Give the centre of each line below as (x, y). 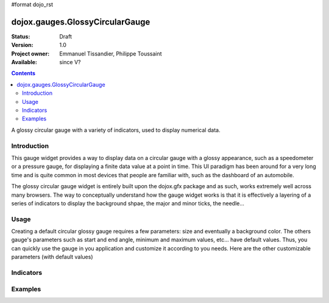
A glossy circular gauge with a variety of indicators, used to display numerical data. (116, 130)
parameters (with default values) (52, 257)
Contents (23, 73)
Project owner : (30, 53)
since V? (70, 62)
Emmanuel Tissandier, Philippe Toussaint (111, 53)
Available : (24, 62)
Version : (22, 45)
